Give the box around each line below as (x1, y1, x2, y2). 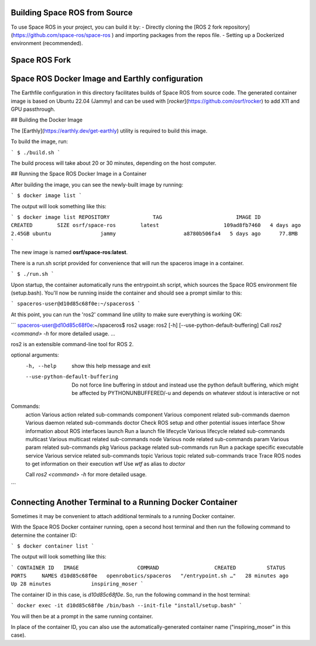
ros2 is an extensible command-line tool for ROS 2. (11, 340, 134, 347)
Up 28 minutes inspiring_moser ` (11, 581, 144, 587)
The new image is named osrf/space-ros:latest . (11, 249, 128, 256)
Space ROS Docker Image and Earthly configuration (11, 74, 203, 84)
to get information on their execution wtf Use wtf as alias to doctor (25, 461, 186, 468)
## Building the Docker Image (11, 116, 83, 123)
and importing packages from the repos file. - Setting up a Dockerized (115, 31, 284, 38)
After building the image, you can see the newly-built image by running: (11, 181, 184, 188)
